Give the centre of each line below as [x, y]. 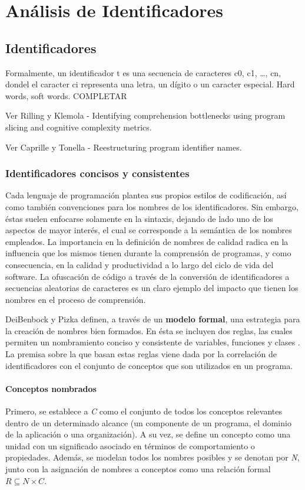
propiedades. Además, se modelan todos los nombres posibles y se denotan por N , [152, 457]
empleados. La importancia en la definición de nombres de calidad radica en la [147, 241]
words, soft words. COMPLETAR [66, 95]
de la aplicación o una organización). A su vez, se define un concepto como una [148, 434]
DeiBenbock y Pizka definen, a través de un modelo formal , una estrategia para [153, 319]
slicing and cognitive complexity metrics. [79, 127]
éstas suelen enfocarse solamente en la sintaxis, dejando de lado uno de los [139, 218]
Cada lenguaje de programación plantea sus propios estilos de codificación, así [146, 195]
